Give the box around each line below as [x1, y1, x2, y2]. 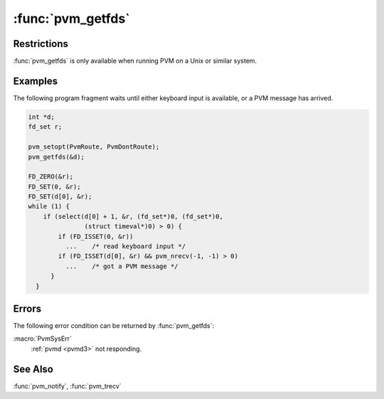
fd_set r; [28, 123, 63, 131]
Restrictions [13, 38, 69, 50]
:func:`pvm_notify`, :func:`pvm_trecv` [13, 381, 122, 390]
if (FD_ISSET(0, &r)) [58, 232, 134, 240]
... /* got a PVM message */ [65, 262, 178, 270]
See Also [13, 363, 53, 375]
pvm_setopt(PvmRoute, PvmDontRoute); [28, 143, 160, 151]
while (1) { [28, 203, 70, 211]
